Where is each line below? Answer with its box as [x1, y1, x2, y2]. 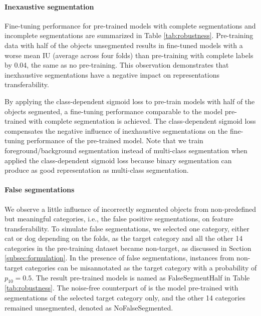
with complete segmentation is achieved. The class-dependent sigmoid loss [29, 116, 256, 126]
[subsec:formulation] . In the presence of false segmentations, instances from [5, 252, 234, 263]
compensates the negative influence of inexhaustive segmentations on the [5, 125, 228, 136]
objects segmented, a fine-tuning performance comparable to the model [5, 106, 223, 116]
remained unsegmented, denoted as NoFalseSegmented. [5, 302, 173, 312]
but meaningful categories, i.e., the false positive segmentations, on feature [5, 213, 233, 224]
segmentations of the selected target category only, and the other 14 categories [5, 292, 245, 303]
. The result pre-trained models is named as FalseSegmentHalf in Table [32, 272, 250, 282]
